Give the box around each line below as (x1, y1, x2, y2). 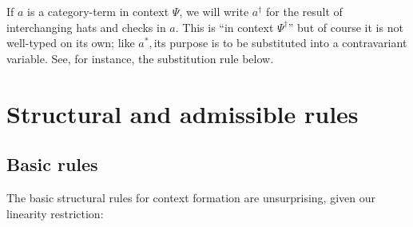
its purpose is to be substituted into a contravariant (153, 34, 407, 51)
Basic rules (6, 152, 98, 177)
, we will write (179, 3, 249, 19)
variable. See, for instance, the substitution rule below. (6, 50, 274, 66)
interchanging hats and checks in (6, 18, 166, 35)
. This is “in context (175, 18, 274, 35)
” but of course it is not (288, 18, 403, 35)
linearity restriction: (6, 205, 104, 221)
